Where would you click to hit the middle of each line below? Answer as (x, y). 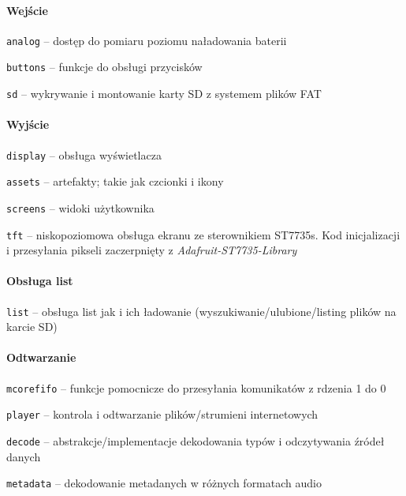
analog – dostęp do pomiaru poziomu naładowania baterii (147, 40)
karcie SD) (32, 327)
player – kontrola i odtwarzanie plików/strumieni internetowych (162, 414)
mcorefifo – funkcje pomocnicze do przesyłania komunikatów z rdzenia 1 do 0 (196, 387)
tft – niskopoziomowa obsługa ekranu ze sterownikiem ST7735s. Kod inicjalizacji (203, 234)
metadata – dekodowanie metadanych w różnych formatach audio (164, 483)
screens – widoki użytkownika (80, 207)
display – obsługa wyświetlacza (84, 154)
